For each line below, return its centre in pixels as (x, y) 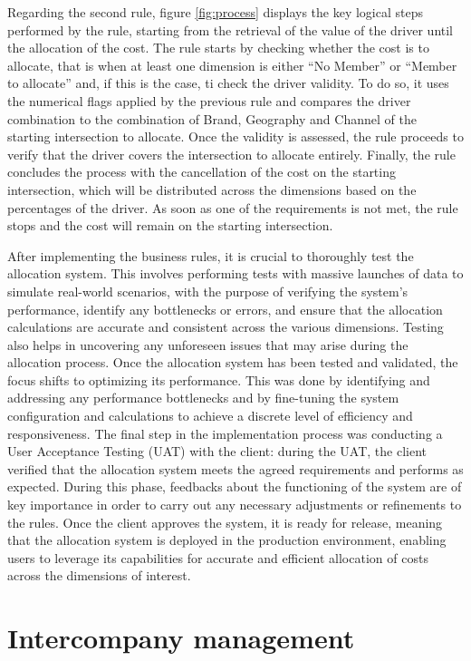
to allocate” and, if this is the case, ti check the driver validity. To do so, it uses (228, 83)
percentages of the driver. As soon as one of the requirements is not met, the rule (233, 207)
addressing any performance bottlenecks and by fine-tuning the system (203, 398)
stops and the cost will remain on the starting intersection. (170, 225)
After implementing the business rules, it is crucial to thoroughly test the (211, 255)
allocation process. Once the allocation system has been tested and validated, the (233, 362)
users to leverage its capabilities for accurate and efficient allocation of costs (218, 557)
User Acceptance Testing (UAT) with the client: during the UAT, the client (217, 451)
